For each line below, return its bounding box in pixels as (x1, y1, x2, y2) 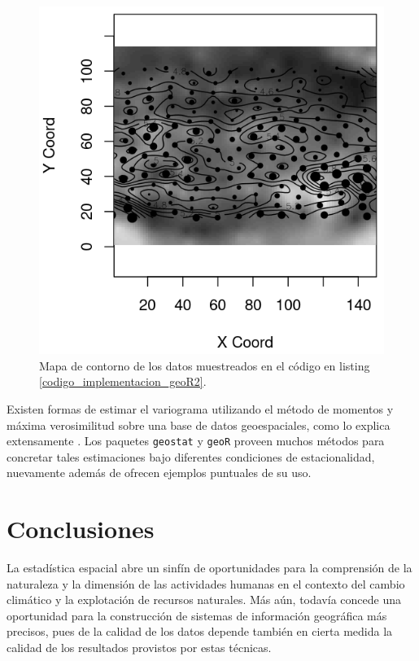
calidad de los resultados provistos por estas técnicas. (7, 639, 272, 656)
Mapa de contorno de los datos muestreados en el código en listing (39, 357, 370, 374)
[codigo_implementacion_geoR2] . (39, 373, 207, 390)
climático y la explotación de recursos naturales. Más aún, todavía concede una (7, 591, 401, 608)
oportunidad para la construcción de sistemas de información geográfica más (7, 606, 387, 624)
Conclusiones (7, 512, 155, 545)
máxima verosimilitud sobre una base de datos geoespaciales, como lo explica (7, 416, 391, 433)
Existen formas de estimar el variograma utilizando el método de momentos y (7, 400, 394, 417)
